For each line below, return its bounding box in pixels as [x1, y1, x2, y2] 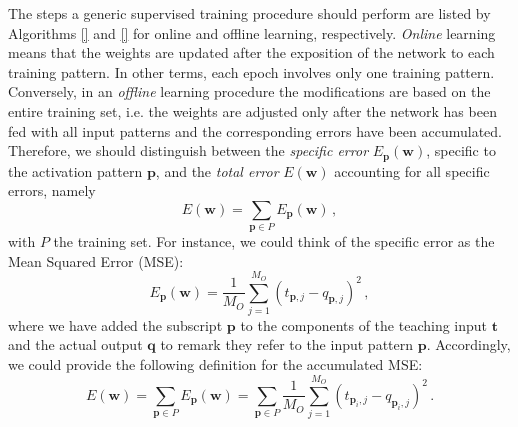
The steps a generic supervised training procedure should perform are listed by [8, 3, 491, 23]
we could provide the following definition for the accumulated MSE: [8, 354, 423, 375]
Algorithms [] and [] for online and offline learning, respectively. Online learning [8, 22, 496, 43]
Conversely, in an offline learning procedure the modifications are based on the [8, 81, 491, 102]
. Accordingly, [426, 334, 511, 355]
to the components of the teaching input [240, 314, 488, 335]
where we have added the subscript [8, 314, 223, 335]
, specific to [426, 140, 496, 161]
